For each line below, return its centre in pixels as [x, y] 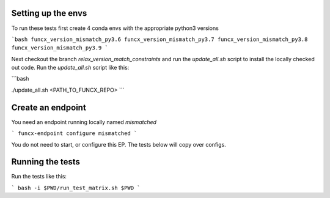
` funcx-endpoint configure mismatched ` [74, 134]
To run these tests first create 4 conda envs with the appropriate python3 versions [115, 28]
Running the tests [46, 162]
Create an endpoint [49, 107]
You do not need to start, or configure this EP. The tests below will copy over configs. [119, 144]
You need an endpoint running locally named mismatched [84, 122]
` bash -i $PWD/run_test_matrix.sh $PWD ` [76, 188]
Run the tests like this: [39, 177]
